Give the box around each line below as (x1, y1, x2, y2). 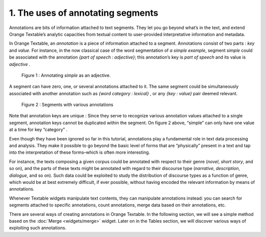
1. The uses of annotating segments (9, 7, 159, 18)
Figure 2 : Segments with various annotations (21, 102, 113, 108)
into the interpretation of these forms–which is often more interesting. (9, 149, 150, 155)
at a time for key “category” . (9, 127, 67, 133)
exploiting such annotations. (9, 225, 66, 231)
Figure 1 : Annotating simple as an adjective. (21, 72, 111, 78)
